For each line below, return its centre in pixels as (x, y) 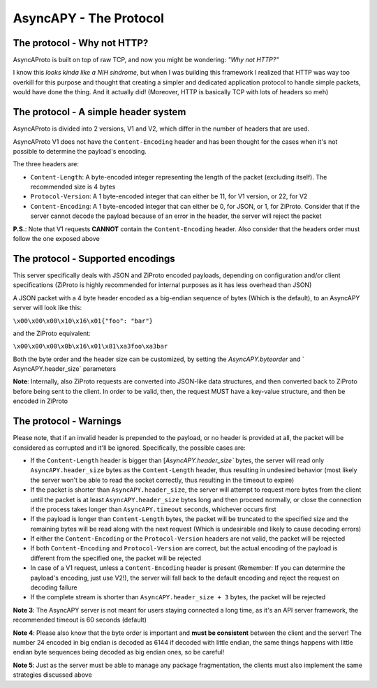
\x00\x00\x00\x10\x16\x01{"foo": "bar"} (83, 321)
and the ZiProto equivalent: (52, 333)
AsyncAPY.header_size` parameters (65, 369)
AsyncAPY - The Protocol (88, 18)
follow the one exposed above (57, 239)
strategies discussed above (52, 675)
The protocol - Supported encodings (94, 258)
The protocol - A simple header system (99, 112)
